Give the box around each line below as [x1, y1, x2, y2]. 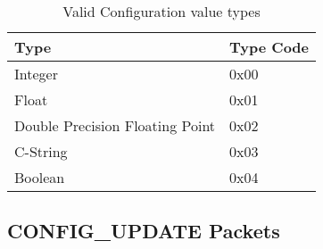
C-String [14, 141, 68, 162]
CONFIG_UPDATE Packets [7, 217, 280, 245]
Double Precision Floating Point [14, 115, 216, 136]
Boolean [14, 167, 65, 187]
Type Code [229, 37, 310, 57]
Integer [14, 63, 58, 84]
